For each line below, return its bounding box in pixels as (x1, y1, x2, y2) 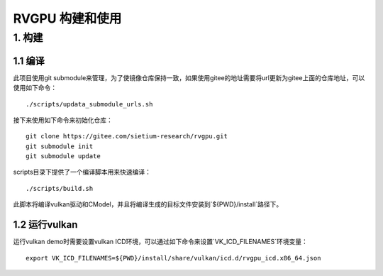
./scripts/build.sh (26, 184, 94, 192)
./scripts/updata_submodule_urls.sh (26, 100, 153, 108)
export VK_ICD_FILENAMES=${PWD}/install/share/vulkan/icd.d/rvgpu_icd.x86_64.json (26, 254, 321, 262)
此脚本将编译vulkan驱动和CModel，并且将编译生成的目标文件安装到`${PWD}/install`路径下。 (13, 200, 283, 209)
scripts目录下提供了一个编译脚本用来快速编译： (13, 167, 152, 177)
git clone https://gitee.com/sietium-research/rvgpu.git (26, 132, 228, 140)
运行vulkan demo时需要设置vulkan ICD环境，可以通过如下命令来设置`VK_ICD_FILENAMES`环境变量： (13, 238, 309, 246)
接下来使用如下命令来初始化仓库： (13, 116, 113, 124)
